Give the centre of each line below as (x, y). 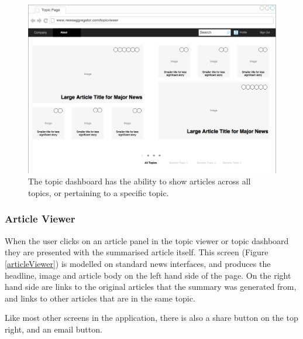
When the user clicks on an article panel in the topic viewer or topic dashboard (147, 240)
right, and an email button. (54, 329)
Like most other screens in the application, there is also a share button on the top (151, 318)
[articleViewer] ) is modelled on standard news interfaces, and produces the (138, 263)
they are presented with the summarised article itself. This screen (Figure (137, 252)
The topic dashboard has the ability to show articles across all (140, 181)
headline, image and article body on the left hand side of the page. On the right (148, 275)
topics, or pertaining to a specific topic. (99, 192)
